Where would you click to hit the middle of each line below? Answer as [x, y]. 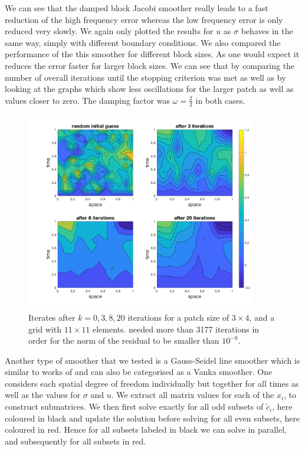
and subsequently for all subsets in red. [76, 441]
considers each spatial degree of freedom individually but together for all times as [152, 383]
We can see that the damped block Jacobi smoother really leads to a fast [137, 8]
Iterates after [52, 317]
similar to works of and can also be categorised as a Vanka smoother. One [139, 372]
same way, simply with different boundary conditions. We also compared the [143, 42]
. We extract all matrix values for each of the [193, 395]
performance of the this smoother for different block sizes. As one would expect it [152, 54]
